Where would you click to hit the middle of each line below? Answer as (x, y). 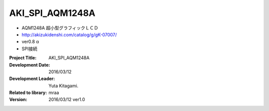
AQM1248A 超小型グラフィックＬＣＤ (60, 28)
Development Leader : (32, 79)
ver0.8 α (30, 42)
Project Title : (23, 58)
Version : (18, 100)
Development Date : (30, 65)
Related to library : (28, 93)
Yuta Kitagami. (64, 86)
